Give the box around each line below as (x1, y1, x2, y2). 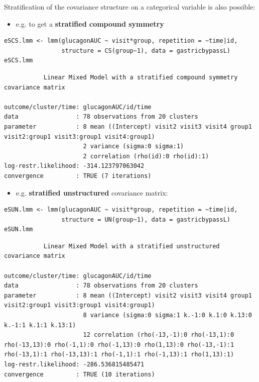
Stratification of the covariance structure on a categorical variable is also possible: (4, 2, 255, 12)
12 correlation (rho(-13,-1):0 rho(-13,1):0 (83, 331, 234, 339)
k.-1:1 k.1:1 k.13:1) (4, 321, 76, 329)
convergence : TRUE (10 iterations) (4, 370, 155, 378)
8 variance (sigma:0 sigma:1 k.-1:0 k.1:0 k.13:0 (83, 312, 252, 319)
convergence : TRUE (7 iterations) (4, 172, 152, 179)
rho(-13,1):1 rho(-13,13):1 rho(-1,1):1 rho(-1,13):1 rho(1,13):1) (4, 351, 234, 358)
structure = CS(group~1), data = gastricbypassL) (61, 47, 231, 54)
